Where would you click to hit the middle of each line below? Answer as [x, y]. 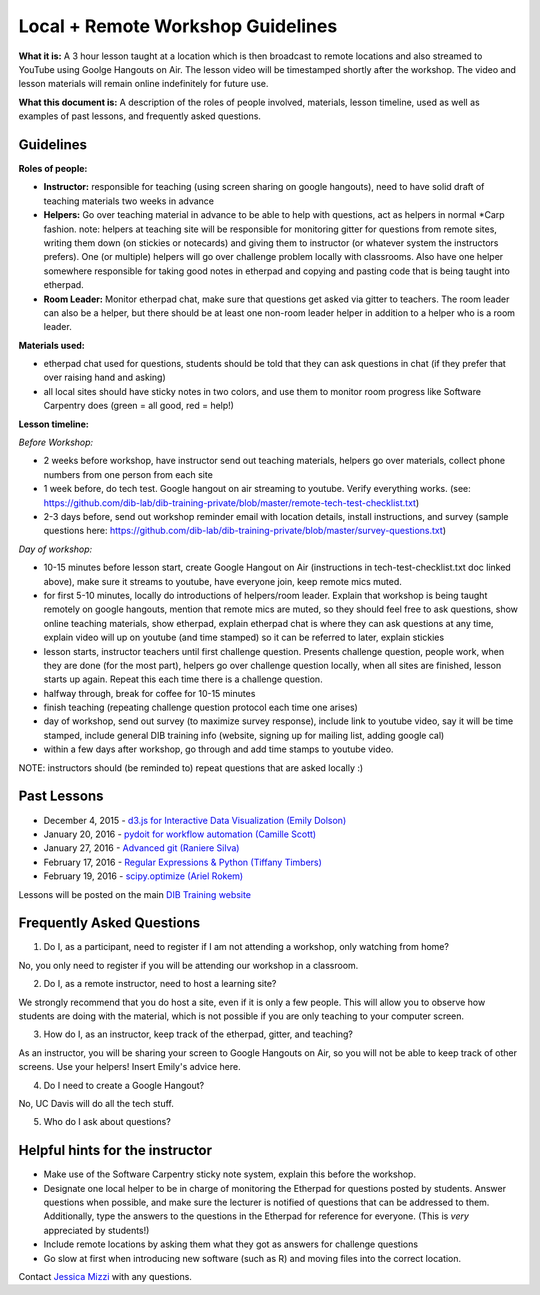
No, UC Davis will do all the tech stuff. [96, 1103]
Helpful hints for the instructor [115, 1150]
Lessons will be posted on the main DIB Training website [135, 894]
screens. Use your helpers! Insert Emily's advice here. [129, 1067]
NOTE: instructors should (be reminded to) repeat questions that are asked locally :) [191, 767]
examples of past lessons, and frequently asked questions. [140, 116]
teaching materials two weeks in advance [129, 201]
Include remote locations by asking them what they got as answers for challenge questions [231, 1244]
